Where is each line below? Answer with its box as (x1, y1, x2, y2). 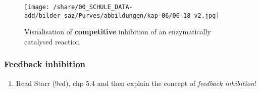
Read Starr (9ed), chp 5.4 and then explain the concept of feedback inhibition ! (16, 77, 256, 88)
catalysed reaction (24, 36, 80, 47)
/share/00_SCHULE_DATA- (53, 4, 133, 11)
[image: (24, 4, 50, 11)
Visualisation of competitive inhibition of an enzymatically (24, 26, 211, 37)
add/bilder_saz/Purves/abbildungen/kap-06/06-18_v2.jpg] (24, 12, 220, 19)
